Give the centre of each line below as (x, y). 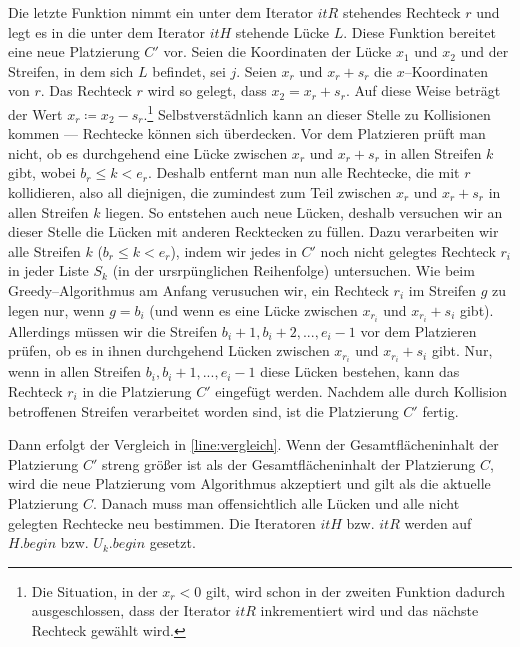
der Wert (35, 113)
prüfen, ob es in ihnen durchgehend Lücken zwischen (169, 350)
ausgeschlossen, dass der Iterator (131, 610)
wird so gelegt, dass (207, 90)
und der (484, 51)
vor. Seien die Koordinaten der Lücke (277, 51)
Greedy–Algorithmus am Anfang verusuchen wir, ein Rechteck (198, 289)
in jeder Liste (48, 270)
